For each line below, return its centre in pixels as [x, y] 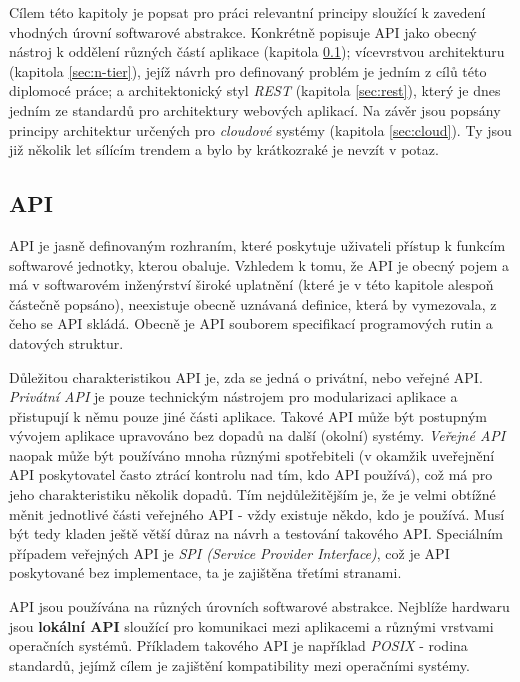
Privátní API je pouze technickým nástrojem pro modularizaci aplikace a [233, 396]
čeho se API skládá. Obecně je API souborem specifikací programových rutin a [251, 323]
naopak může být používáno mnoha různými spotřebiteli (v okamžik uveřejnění [252, 454]
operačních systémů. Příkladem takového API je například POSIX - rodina [238, 645]
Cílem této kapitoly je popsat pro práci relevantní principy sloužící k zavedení [247, 12]
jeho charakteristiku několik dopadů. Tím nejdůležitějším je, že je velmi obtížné [252, 494]
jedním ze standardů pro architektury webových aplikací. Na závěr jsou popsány [255, 109]
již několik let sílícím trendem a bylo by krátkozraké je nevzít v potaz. [224, 149]
